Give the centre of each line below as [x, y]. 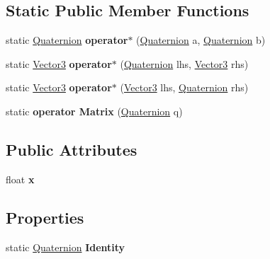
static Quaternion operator [67, 40]
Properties [45, 217]
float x [20, 179]
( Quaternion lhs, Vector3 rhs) [184, 63]
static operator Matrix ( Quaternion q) [94, 111]
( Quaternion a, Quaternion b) [201, 40]
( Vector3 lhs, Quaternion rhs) [184, 87]
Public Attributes [72, 149]
